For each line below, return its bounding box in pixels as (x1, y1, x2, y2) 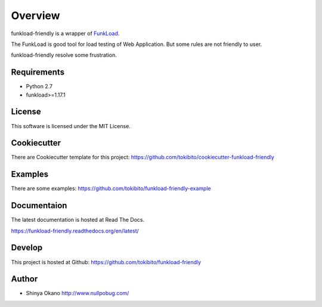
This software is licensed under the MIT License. (11, 122, 131, 129)
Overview (11, 9, 60, 22)
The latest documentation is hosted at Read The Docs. (11, 216, 145, 224)
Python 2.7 (26, 83, 53, 90)
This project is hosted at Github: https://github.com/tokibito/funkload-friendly (11, 258, 202, 265)
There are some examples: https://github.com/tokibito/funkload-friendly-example (11, 185, 211, 192)
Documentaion (11, 200, 67, 211)
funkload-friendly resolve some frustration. (11, 51, 117, 59)
